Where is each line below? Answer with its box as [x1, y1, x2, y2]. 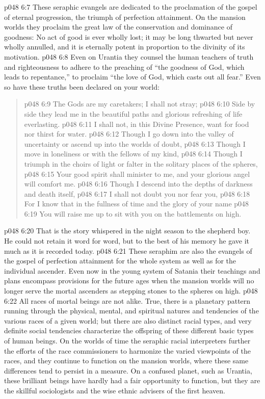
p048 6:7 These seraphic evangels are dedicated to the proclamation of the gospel [4, 2, 257, 12]
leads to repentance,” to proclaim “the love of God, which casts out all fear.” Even [4, 71, 261, 82]
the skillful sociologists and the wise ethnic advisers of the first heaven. [4, 385, 225, 395]
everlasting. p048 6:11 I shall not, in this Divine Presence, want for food [24, 118, 249, 129]
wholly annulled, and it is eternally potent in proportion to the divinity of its [4, 41, 245, 52]
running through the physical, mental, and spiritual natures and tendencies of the [4, 305, 259, 316]
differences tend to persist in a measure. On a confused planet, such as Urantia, [4, 365, 252, 376]
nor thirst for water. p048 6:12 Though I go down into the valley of [24, 128, 234, 139]
